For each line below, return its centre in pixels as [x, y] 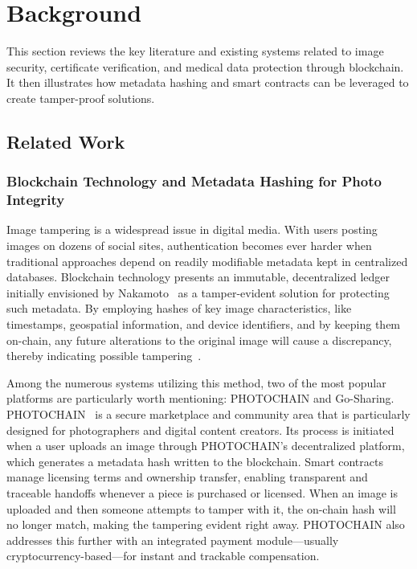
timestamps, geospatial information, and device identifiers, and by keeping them [204, 323]
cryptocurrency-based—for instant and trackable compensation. [163, 556]
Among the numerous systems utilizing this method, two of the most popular [196, 382]
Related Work [66, 141]
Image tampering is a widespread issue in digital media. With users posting [192, 229]
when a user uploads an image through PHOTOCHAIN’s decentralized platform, [206, 446]
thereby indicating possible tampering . [104, 356]
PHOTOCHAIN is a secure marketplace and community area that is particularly [208, 413]
